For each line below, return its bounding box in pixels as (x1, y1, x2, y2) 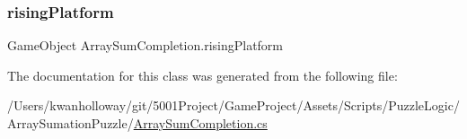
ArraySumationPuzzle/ (7, 114, 134, 132)
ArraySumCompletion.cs (133, 114, 268, 132)
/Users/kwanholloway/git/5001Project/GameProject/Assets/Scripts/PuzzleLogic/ (7, 96, 460, 115)
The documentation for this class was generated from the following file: (7, 65, 398, 84)
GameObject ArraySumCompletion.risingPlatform (7, 36, 284, 55)
